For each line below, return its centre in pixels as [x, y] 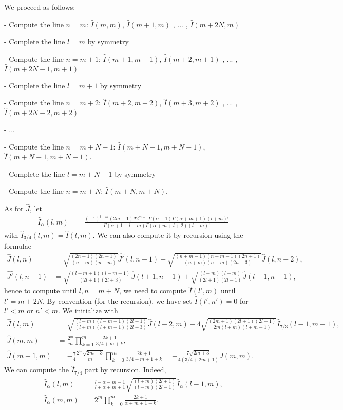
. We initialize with [88, 311]
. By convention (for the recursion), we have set [117, 300]
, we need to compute [153, 291]
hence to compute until [41, 291]
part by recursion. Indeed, [125, 370]
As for [14, 208]
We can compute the [36, 370]
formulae [18, 246]
